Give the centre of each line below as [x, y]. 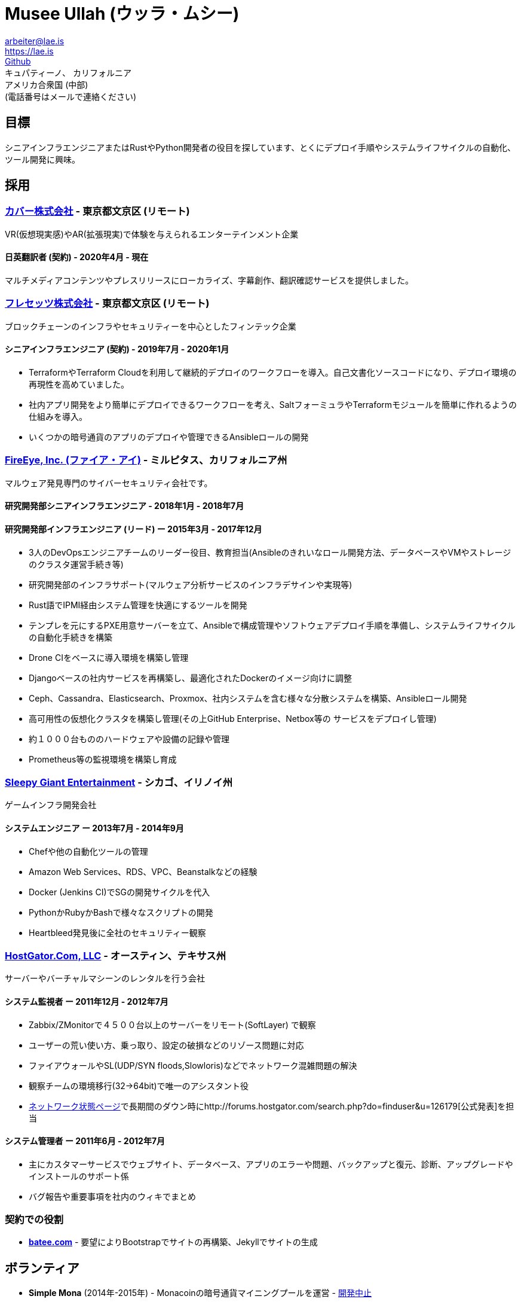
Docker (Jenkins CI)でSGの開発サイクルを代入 [119, 892]
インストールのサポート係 [79, 1176]
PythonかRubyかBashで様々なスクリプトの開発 [121, 912]
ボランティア [42, 1268]
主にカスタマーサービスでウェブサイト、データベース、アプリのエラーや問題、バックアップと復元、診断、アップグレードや [271, 1164]
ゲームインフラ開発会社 [51, 805]
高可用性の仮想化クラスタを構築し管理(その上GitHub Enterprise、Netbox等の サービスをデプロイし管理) [233, 718]
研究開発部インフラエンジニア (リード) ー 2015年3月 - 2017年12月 [134, 529]
